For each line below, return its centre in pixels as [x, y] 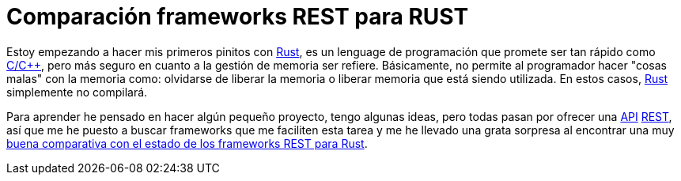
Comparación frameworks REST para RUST [238, 17]
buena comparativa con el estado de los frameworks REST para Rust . [187, 143]
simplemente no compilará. [77, 92]
